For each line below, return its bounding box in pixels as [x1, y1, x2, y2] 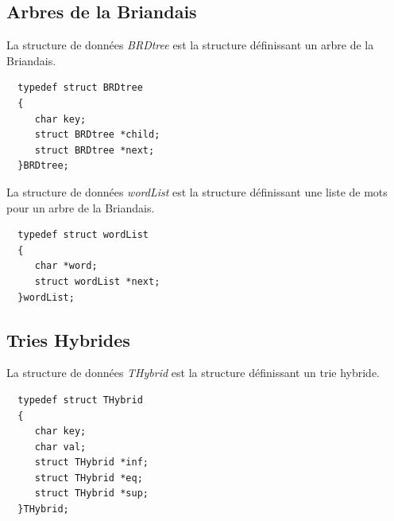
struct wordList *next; [34, 275, 160, 287]
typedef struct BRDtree [17, 82, 143, 94]
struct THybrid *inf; [34, 457, 149, 469]
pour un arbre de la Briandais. [6, 199, 155, 216]
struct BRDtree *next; [34, 144, 155, 156]
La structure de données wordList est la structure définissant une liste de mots [6, 183, 388, 200]
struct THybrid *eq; [34, 472, 143, 484]
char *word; [34, 260, 98, 272]
